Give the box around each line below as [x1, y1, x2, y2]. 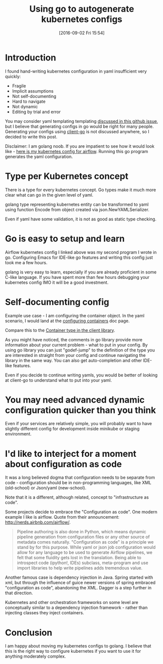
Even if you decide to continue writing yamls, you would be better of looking [5, 372, 158, 378]
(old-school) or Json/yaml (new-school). [5, 485, 87, 491]
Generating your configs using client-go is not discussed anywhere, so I [5, 128, 149, 135]
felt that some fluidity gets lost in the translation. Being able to [17, 555, 142, 561]
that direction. [5, 590, 33, 596]
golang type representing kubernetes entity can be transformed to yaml [5, 201, 149, 207]
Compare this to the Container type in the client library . [5, 327, 115, 333]
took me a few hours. [5, 259, 48, 265]
